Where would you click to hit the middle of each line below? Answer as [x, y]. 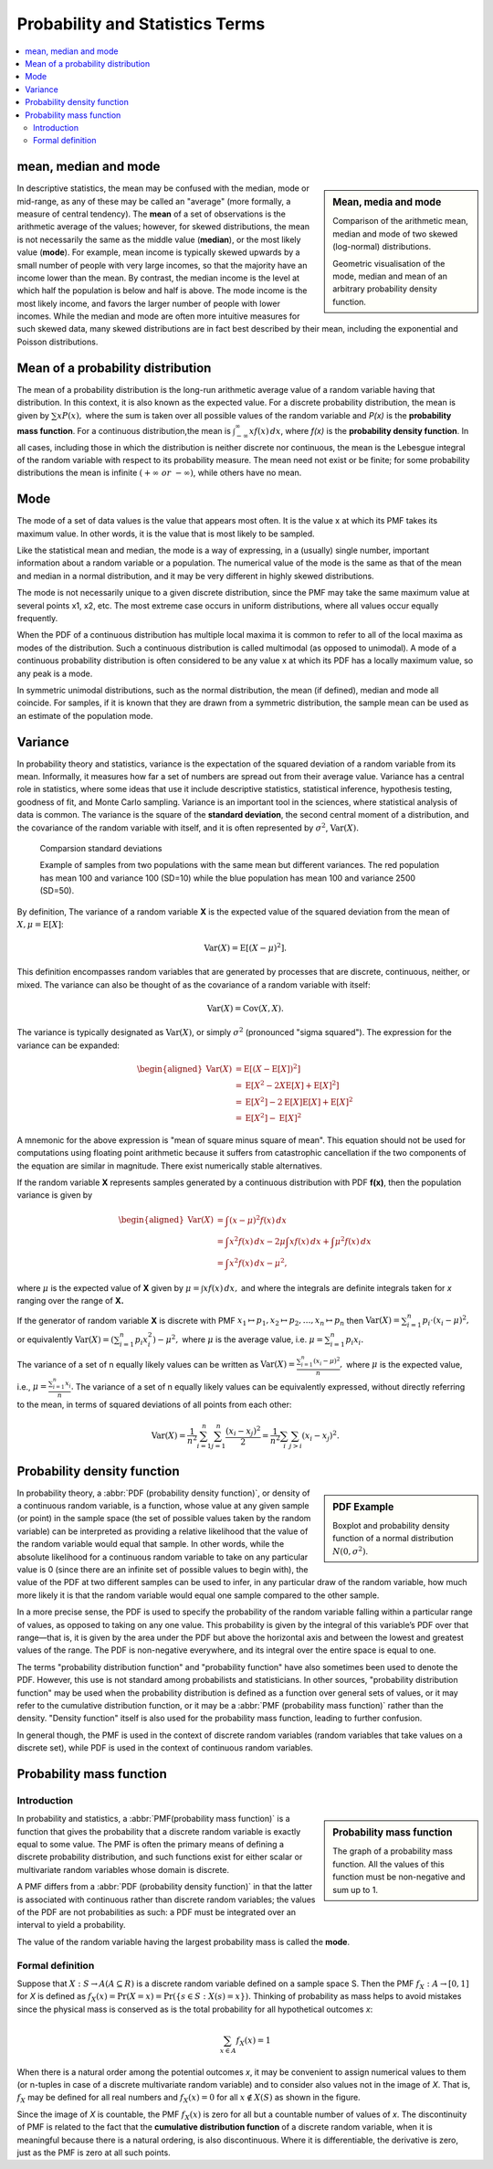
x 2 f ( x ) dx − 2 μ [257, 1240]
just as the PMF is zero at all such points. [94, 2153]
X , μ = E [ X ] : [40, 924]
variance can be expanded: [68, 1045]
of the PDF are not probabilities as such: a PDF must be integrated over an [157, 1912]
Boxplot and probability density [391, 1525]
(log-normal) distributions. [382, 247]
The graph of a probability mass [393, 1851]
